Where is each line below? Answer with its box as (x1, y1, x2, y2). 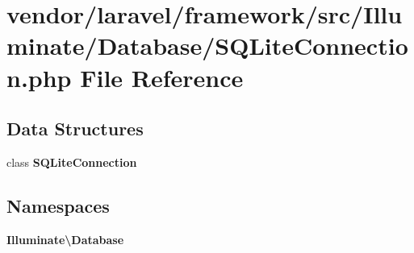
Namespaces (6, 193, 110, 218)
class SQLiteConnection (6, 153, 137, 170)
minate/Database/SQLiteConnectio (6, 29, 408, 62)
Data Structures (6, 116, 144, 141)
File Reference (80, 60, 244, 93)
